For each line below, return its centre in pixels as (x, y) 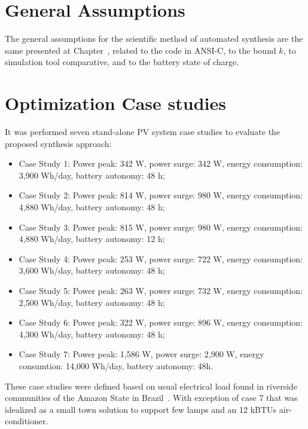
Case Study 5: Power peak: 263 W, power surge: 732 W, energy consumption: (161, 290)
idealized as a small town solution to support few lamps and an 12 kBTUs (141, 409)
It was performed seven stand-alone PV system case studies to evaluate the (143, 132)
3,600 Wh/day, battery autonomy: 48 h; (92, 270)
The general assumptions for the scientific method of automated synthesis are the (154, 39)
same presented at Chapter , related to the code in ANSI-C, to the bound (141, 50)
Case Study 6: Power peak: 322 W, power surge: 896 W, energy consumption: (161, 322)
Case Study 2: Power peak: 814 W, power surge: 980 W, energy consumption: (161, 195)
